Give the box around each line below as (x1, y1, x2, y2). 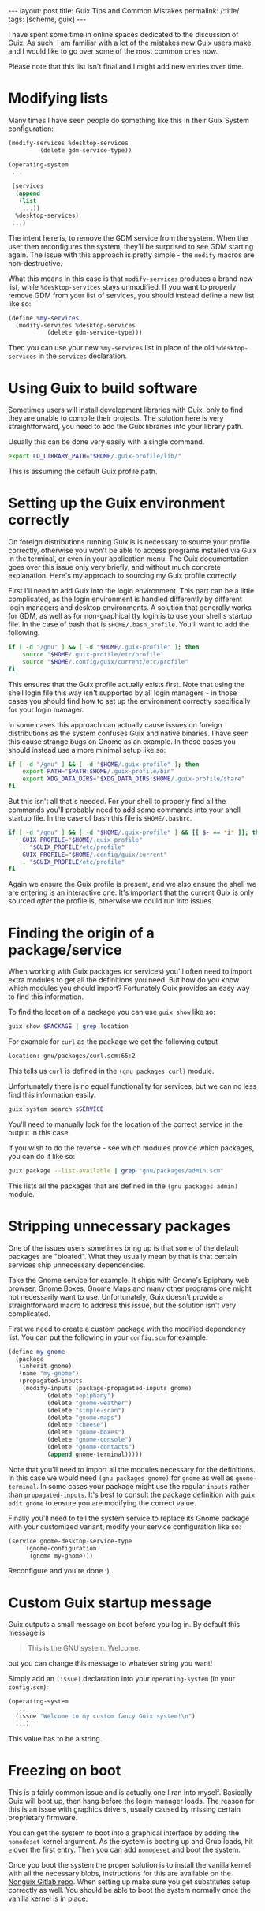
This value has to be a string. (8, 1733, 103, 1743)
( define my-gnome (8, 1348, 65, 1356)
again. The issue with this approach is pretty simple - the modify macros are (8, 250, 255, 260)
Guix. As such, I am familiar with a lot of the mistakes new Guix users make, (8, 38, 254, 47)
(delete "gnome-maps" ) (47, 1414, 122, 1422)
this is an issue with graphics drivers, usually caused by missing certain (8, 1804, 241, 1814)
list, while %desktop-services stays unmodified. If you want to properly (8, 282, 237, 291)
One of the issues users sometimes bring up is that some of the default (8, 1243, 239, 1252)
